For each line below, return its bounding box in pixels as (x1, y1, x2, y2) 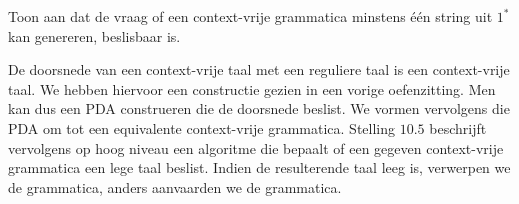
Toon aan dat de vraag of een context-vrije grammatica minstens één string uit (8, 6, 493, 26)
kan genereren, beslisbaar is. (8, 25, 181, 46)
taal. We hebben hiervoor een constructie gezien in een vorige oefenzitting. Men (8, 78, 496, 99)
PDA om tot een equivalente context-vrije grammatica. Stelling (8, 117, 396, 138)
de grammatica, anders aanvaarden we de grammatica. (8, 176, 342, 197)
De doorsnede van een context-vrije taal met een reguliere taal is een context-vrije (8, 59, 510, 80)
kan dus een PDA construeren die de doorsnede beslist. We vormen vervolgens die (8, 98, 510, 119)
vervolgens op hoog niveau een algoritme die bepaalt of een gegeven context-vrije (8, 137, 504, 158)
